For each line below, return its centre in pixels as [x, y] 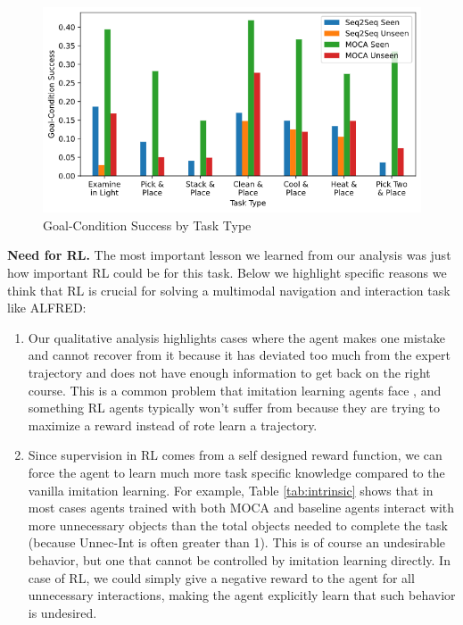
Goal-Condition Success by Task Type [147, 225]
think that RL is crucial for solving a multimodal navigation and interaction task [229, 290]
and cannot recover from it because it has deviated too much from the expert [240, 355]
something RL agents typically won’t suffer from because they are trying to [234, 408]
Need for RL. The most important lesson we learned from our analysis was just [229, 255]
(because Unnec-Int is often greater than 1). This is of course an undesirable [237, 542]
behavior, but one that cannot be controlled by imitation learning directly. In [239, 559]
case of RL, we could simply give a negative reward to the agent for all [221, 577]
